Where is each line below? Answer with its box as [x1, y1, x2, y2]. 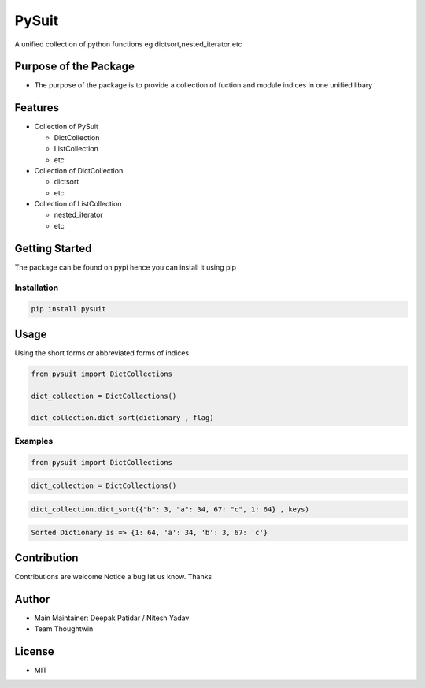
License [14, 645, 54, 658]
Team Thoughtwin [34, 624, 94, 634]
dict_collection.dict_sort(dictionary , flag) [31, 414, 214, 422]
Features [14, 101, 59, 114]
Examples [14, 435, 54, 446]
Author [14, 592, 50, 606]
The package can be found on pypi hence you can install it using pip [14, 262, 236, 272]
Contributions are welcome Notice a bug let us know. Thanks [14, 571, 213, 581]
